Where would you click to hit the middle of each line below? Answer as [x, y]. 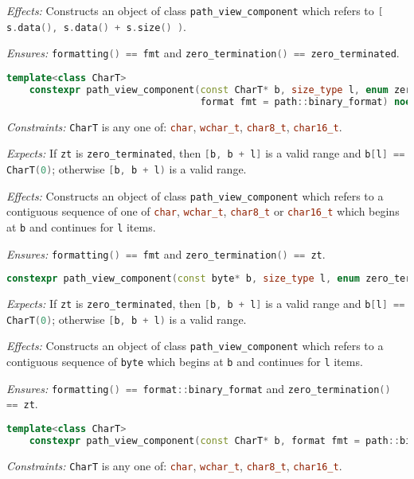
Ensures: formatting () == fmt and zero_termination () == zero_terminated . [203, 53]
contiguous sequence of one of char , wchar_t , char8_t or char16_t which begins [203, 211]
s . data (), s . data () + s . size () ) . [96, 26]
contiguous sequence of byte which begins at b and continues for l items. [185, 362]
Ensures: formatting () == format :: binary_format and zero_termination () [199, 388]
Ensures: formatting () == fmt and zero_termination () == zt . [166, 253]
